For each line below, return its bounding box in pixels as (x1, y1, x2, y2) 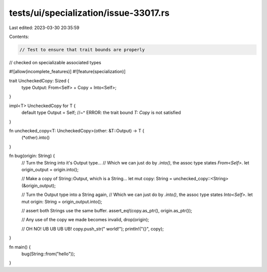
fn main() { (9, 244, 31, 250)
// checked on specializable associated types (9, 59, 101, 65)
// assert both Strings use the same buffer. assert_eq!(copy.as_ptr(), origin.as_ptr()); (21, 207, 192, 213)
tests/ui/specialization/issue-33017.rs (9, 7, 170, 18)
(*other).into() (21, 135, 50, 141)
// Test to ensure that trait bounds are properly (19, 47, 145, 52)
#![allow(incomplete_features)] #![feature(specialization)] (9, 69, 126, 75)
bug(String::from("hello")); (21, 251, 75, 257)
